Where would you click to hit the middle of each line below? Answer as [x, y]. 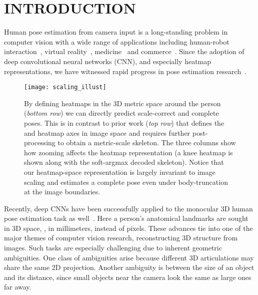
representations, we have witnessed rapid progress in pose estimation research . [125, 71]
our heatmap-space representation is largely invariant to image [120, 172]
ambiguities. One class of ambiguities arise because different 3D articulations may [129, 257]
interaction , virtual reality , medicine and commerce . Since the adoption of [124, 51]
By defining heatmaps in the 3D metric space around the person [122, 103]
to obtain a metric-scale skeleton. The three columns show [147, 142]
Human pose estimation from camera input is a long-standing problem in [116, 32]
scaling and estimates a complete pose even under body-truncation [126, 182]
